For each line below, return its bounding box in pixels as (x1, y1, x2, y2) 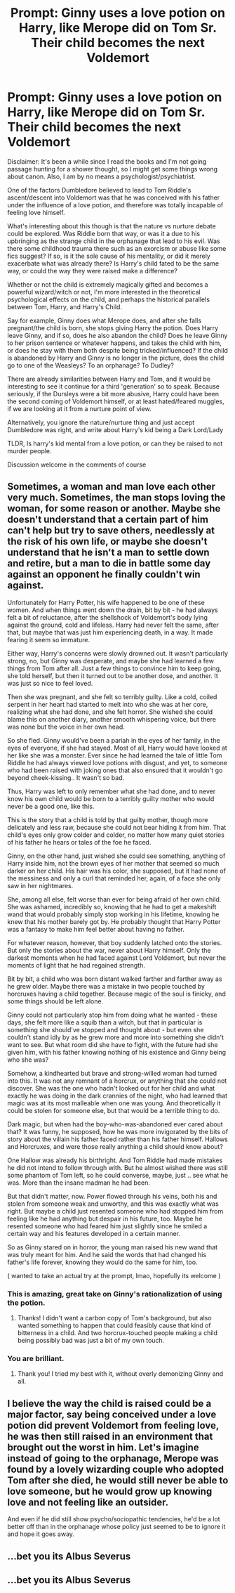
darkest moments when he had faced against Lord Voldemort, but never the (7, 954, 227, 962)
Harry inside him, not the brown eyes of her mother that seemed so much (7, 859, 220, 867)
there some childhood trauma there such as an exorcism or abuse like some (7, 244, 227, 252)
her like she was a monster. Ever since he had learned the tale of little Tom (7, 750, 222, 760)
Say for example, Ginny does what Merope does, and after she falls (7, 316, 202, 325)
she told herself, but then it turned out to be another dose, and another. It (7, 671, 219, 680)
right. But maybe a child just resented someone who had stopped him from (7, 1207, 224, 1215)
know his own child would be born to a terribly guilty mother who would (7, 794, 215, 802)
